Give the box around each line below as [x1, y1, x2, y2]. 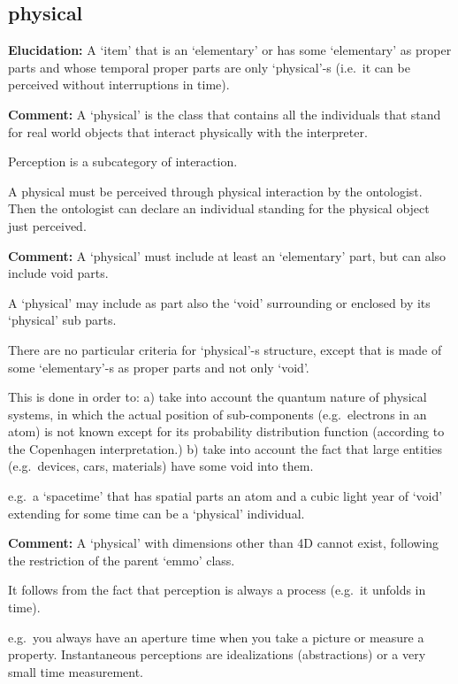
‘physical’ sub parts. [8, 311, 117, 329]
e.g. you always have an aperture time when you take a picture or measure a [8, 627, 424, 646]
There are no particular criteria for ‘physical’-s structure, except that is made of [8, 340, 442, 358]
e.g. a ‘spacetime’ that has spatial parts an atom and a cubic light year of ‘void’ [8, 487, 443, 505]
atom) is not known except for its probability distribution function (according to [8, 422, 445, 441]
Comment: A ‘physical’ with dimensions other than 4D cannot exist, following [8, 534, 439, 552]
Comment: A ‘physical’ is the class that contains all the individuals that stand [8, 104, 441, 123]
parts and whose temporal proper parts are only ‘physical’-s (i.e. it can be [8, 58, 410, 76]
